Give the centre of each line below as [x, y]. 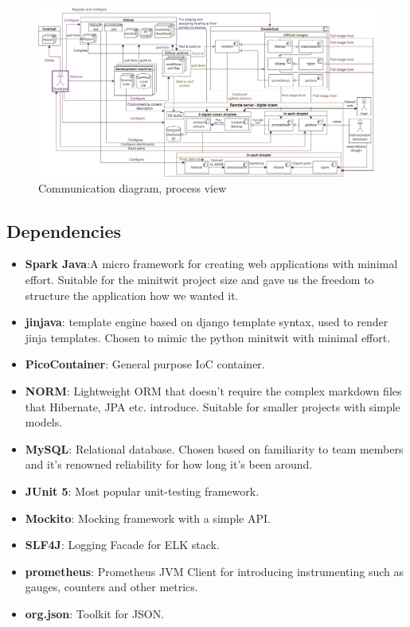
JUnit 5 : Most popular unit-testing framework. [142, 491]
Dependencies [64, 230]
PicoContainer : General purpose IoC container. [145, 364]
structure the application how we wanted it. [132, 295]
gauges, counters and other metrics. [111, 587]
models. [44, 422]
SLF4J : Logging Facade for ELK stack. [122, 545]
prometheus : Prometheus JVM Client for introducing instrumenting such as [214, 571]
